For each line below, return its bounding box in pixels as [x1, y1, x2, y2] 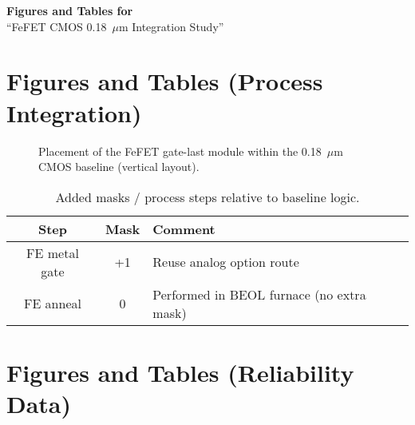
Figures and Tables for [6, 2, 133, 18]
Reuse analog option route [152, 252, 299, 272]
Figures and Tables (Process [6, 65, 323, 97]
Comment [152, 219, 215, 238]
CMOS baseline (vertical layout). [38, 158, 200, 175]
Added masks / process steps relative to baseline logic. [55, 187, 360, 206]
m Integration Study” [118, 18, 224, 34]
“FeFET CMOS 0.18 [6, 18, 107, 34]
